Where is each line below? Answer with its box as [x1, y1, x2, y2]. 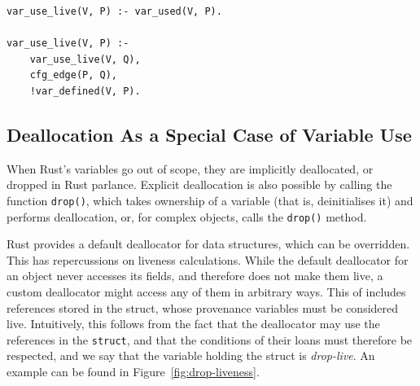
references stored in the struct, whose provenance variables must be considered [7, 299, 399, 316]
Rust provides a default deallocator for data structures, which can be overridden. [7, 235, 410, 252]
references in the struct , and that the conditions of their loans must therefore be [7, 331, 413, 348]
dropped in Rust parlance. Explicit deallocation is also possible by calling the [7, 176, 392, 193]
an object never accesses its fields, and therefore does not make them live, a [7, 267, 383, 284]
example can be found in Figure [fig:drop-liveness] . [7, 363, 260, 380]
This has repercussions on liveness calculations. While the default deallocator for [7, 251, 409, 268]
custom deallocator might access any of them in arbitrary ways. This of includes [7, 283, 406, 300]
